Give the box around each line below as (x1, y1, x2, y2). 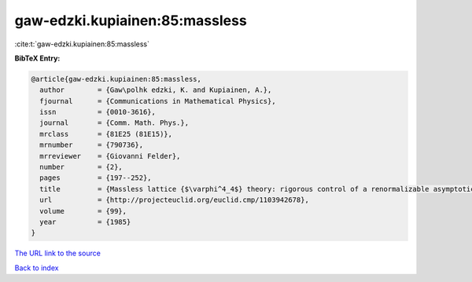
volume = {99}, (39, 207, 127, 215)
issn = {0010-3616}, (39, 108, 157, 117)
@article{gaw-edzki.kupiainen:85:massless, (31, 75, 202, 83)
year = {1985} (39, 218, 131, 226)
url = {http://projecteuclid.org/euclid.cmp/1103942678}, (39, 196, 310, 204)
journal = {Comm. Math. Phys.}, (39, 119, 189, 127)
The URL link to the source (14, 248, 101, 258)
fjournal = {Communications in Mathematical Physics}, (39, 97, 276, 105)
